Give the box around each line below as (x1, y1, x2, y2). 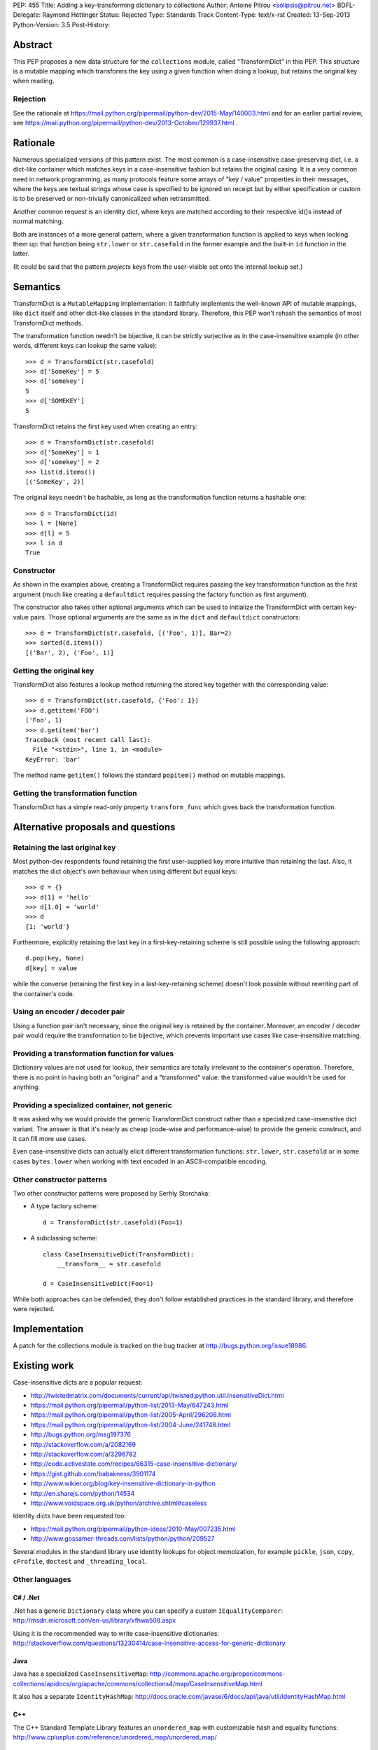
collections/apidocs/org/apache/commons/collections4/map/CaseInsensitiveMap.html (13, 1679, 262, 1688)
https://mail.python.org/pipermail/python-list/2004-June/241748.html (30, 1420, 231, 1429)
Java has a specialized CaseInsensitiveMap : (13, 1669, 148, 1678)
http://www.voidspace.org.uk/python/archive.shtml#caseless (30, 1499, 207, 1507)
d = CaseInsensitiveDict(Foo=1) (43, 1280, 154, 1287)
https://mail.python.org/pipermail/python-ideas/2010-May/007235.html (30, 1525, 236, 1533)
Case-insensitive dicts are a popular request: (13, 1378, 143, 1387)
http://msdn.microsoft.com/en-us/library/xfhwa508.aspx (13, 1616, 176, 1625)
